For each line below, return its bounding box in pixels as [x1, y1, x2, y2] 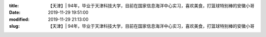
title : [9, 3, 19, 8]
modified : [9, 16, 30, 22]
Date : [9, 10, 21, 16]
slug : [9, 23, 20, 29]
